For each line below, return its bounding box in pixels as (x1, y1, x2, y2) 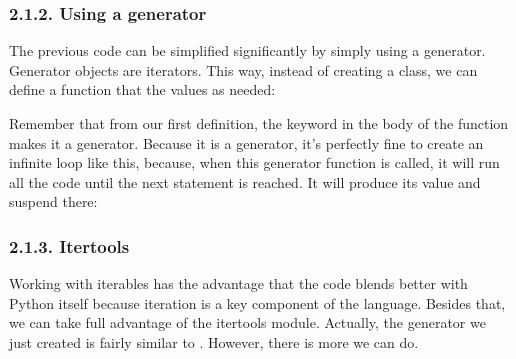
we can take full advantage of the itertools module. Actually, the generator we (9, 312, 486, 333)
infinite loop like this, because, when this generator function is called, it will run (9, 152, 500, 173)
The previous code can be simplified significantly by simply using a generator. (9, 40, 486, 61)
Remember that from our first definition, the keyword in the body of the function (9, 113, 509, 133)
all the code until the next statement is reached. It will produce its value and (9, 171, 481, 192)
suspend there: (9, 191, 98, 212)
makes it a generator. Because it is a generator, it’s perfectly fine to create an (9, 132, 484, 153)
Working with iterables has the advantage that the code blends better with (9, 273, 468, 294)
